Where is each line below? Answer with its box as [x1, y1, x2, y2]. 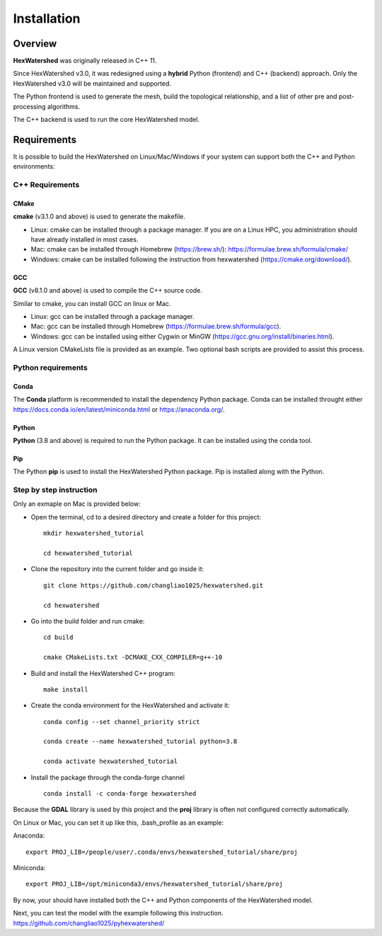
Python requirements [13, 362, 88, 372]
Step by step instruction [13, 485, 98, 495]
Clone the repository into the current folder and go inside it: [30, 565, 204, 573]
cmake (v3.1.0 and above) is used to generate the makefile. [13, 213, 185, 221]
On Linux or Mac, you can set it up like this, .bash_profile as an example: [13, 818, 224, 827]
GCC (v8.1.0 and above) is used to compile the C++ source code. [13, 286, 203, 295]
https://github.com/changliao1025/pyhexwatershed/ [13, 918, 165, 927]
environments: [13, 162, 55, 171]
